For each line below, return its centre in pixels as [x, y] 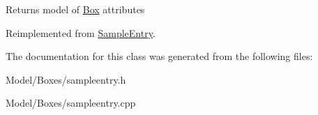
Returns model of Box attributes [75, 9]
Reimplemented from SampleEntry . [81, 32]
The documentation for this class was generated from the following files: [159, 56]
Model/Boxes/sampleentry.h [66, 79]
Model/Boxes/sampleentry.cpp [71, 103]
